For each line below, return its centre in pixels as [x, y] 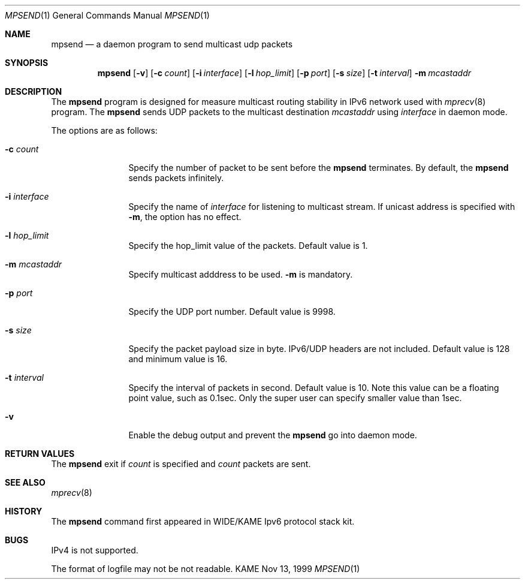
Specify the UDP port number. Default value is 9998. [232, 311]
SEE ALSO [25, 482]
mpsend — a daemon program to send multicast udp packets [172, 44]
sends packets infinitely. [176, 178]
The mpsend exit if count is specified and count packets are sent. [181, 464]
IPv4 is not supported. [95, 550]
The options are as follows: [104, 130]
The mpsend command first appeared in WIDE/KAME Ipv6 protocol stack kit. [203, 521]
